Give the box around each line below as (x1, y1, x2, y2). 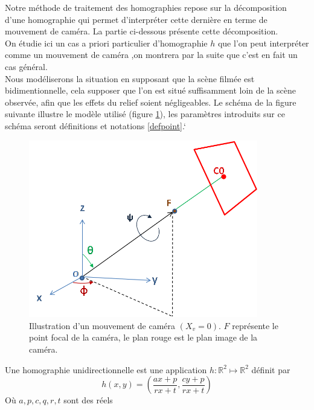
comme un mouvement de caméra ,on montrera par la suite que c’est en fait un (5, 48, 298, 61)
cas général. (5, 60, 48, 72)
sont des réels (63, 394, 113, 406)
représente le (232, 319, 278, 332)
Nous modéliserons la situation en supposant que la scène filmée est (5, 72, 255, 85)
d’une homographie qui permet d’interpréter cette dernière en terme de (5, 13, 268, 25)
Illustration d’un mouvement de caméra (29, 319, 176, 332)
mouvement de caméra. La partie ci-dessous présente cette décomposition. (5, 25, 278, 37)
